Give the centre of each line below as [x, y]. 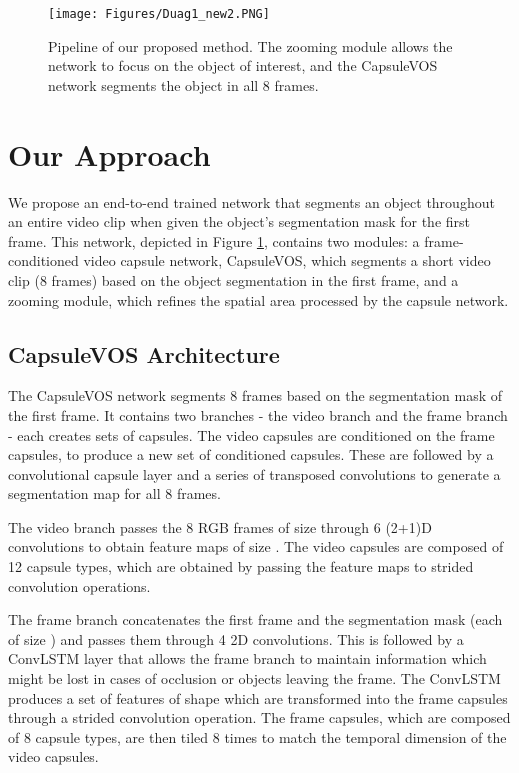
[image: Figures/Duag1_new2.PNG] [159, 14]
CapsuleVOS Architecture [144, 353]
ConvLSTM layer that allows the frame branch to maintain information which [247, 658]
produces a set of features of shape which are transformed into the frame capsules [258, 697]
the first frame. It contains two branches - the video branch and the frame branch [258, 414]
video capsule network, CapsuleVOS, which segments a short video [287, 260]
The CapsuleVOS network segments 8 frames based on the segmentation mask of [255, 395]
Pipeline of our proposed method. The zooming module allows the [250, 45]
